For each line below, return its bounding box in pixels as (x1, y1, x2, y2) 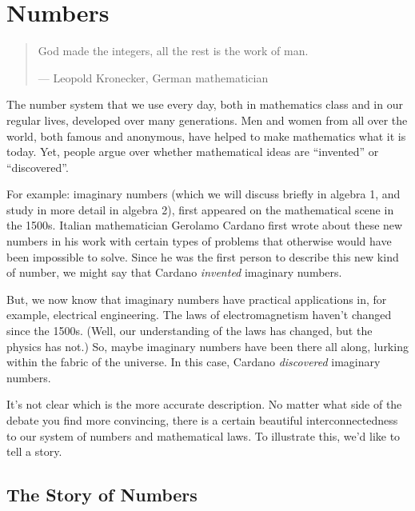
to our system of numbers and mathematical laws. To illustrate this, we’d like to (6, 427, 401, 444)
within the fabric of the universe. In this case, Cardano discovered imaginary (6, 353, 381, 370)
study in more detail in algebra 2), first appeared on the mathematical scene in (6, 201, 394, 218)
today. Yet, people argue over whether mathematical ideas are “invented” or (6, 143, 379, 160)
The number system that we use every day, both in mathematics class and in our (6, 96, 403, 113)
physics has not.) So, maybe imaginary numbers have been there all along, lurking (6, 337, 409, 354)
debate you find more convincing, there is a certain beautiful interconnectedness (6, 412, 398, 428)
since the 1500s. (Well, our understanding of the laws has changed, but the (6, 322, 373, 339)
